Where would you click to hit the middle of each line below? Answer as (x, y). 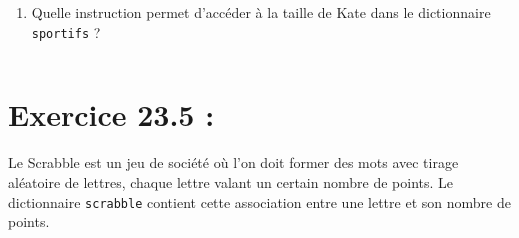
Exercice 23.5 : (111, 114)
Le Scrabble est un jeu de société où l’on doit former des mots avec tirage (233, 162)
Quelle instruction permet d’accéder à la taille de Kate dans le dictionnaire (261, 12)
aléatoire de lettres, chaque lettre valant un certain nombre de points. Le (231, 181)
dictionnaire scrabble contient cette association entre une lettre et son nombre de (259, 201)
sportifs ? (66, 31)
